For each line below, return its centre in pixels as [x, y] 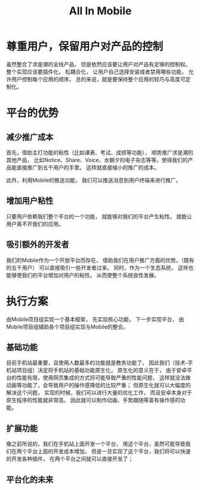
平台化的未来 [30, 480]
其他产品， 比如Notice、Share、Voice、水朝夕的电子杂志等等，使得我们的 [97, 160]
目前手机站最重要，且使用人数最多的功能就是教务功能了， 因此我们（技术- [97, 363]
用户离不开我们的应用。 [35, 224]
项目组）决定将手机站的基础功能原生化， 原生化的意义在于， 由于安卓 [101, 370]
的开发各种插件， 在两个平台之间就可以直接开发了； [70, 459]
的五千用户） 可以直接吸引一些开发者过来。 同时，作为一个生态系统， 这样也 [100, 267]
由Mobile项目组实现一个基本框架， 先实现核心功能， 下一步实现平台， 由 [95, 319]
